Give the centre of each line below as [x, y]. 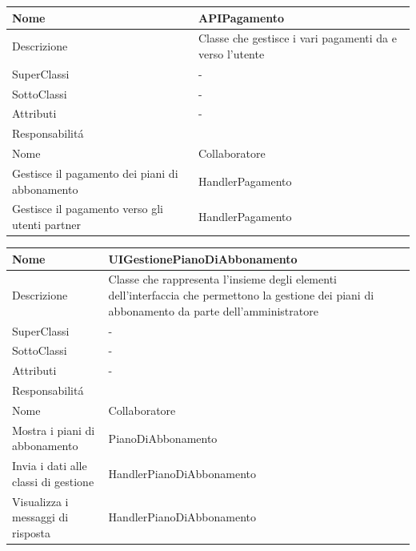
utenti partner [47, 225]
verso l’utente [232, 53]
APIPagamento [242, 17]
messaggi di [40, 517]
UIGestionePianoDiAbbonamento [203, 258]
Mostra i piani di [54, 430]
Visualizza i [40, 501]
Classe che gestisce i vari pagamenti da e [298, 38]
